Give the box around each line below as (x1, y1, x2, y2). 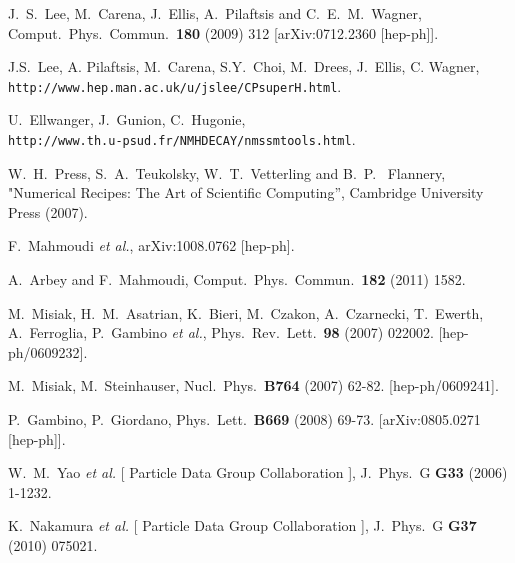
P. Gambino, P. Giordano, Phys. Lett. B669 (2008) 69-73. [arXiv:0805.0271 (8, 409, 481, 430)
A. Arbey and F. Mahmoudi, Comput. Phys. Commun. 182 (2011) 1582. (8, 269, 466, 290)
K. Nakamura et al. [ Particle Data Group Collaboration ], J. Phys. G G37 (8, 515, 477, 536)
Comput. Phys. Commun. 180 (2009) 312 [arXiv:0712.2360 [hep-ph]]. (8, 22, 439, 43)
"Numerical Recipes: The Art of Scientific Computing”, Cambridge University (8, 182, 484, 203)
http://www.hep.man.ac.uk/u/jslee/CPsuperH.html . (8, 75, 342, 96)
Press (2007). (8, 201, 88, 222)
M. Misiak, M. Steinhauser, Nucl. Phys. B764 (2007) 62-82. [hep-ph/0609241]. (8, 375, 499, 396)
